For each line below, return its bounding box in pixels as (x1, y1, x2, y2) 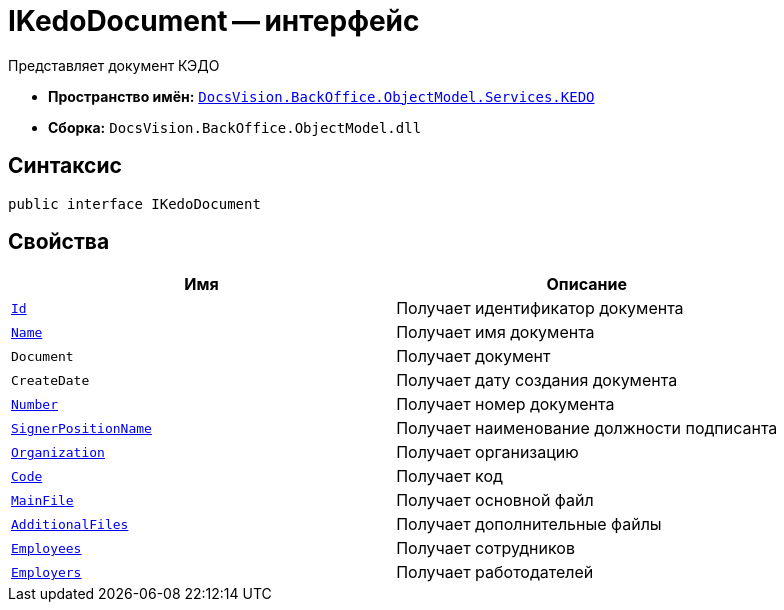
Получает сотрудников (396, 538, 575, 559)
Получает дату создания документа (396, 370, 678, 391)
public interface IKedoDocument (8, 195, 261, 212)
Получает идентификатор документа (396, 298, 684, 319)
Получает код (396, 466, 503, 487)
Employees (11, 540, 82, 556)
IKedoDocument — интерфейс (8, 4, 420, 38)
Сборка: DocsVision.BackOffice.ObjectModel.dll (48, 118, 422, 136)
